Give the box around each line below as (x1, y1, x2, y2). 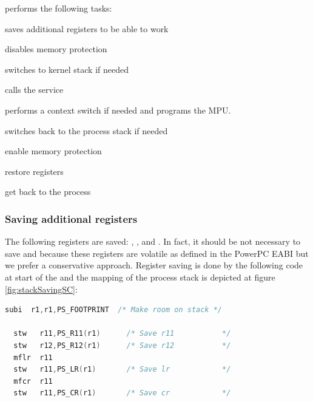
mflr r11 (13, 353, 53, 362)
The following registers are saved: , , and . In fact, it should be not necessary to (5, 235, 301, 248)
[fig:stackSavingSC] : (5, 282, 78, 295)
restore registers (5, 165, 64, 177)
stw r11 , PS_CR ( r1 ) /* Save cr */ (13, 389, 231, 398)
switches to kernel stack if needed (5, 63, 129, 75)
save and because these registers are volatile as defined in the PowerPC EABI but (5, 247, 309, 259)
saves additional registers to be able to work (5, 22, 169, 35)
